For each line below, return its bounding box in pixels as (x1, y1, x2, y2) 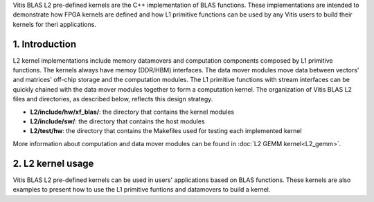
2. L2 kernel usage (12, 157, 94, 169)
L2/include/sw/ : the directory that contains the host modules (30, 117, 205, 125)
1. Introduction (12, 38, 76, 50)
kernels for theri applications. (12, 20, 97, 28)
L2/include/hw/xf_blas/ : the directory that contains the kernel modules (30, 108, 235, 116)
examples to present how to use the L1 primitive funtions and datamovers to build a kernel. (12, 185, 271, 194)
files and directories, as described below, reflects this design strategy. (12, 95, 213, 103)
